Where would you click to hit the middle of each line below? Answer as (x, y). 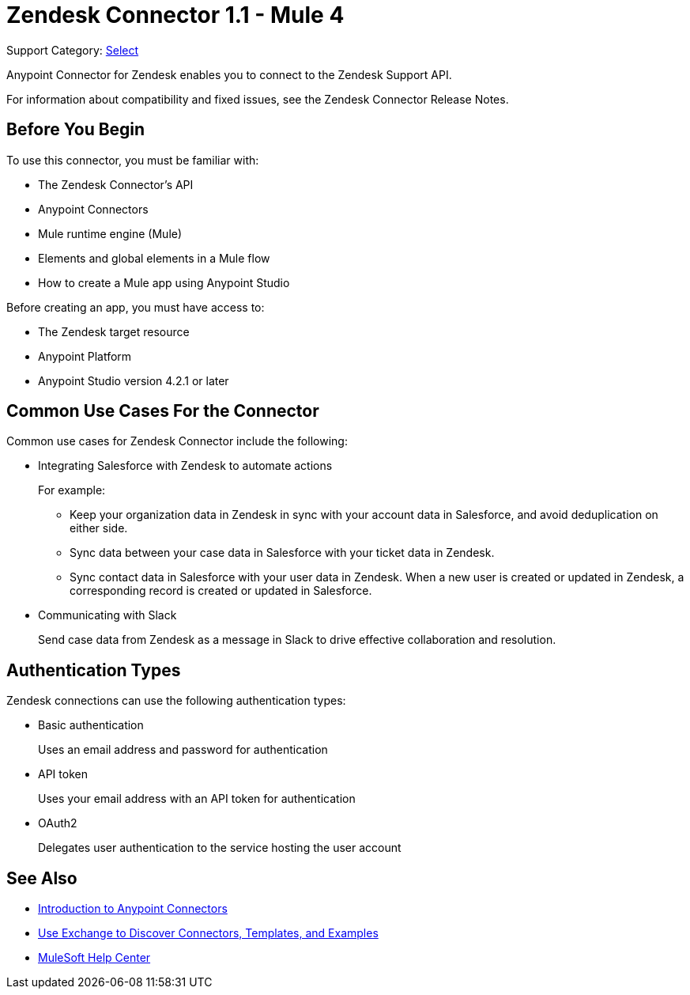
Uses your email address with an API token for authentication (197, 799)
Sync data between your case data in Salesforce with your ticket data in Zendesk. (282, 553)
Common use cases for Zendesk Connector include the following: (177, 441)
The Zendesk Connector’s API (116, 184)
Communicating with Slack (107, 615)
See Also (42, 878)
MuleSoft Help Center (94, 958)
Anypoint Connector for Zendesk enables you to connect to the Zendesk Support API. (229, 74)
